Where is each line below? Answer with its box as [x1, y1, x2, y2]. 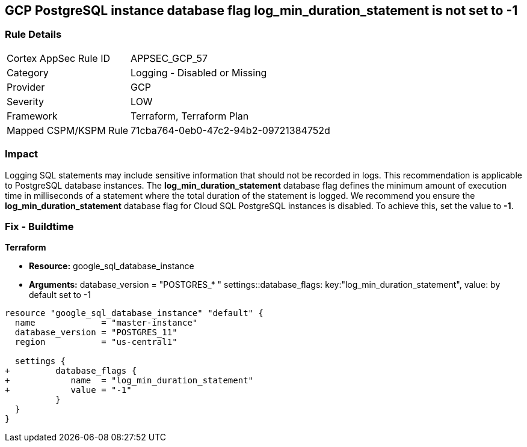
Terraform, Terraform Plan [131, 109, 249, 122]
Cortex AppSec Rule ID [7, 52, 111, 64]
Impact [5, 148, 39, 160]
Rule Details [5, 28, 62, 41]
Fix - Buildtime [5, 220, 74, 233]
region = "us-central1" [14, 337, 177, 347]
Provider [7, 81, 45, 93]
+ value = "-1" [5, 385, 132, 395]
